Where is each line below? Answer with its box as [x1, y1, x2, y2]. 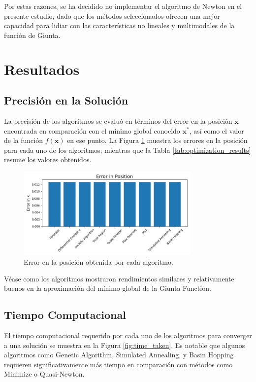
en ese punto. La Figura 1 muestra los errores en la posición [67, 135, 248, 145]
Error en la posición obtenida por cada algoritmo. [24, 257, 173, 267]
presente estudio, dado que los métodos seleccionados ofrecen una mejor [4, 10, 220, 21]
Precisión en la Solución [4, 93, 128, 108]
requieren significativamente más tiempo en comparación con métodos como [4, 359, 233, 369]
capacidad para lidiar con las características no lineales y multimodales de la [4, 20, 235, 31]
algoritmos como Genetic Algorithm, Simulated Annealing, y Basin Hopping [4, 349, 234, 360]
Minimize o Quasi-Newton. [4, 369, 85, 379]
